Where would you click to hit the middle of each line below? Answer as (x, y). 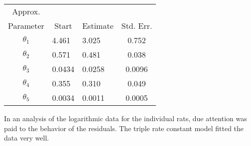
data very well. (27, 138)
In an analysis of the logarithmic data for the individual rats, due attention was (125, 118)
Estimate (98, 26)
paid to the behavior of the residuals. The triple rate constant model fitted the (124, 128)
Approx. (26, 11)
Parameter (26, 26)
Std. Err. (137, 26)
